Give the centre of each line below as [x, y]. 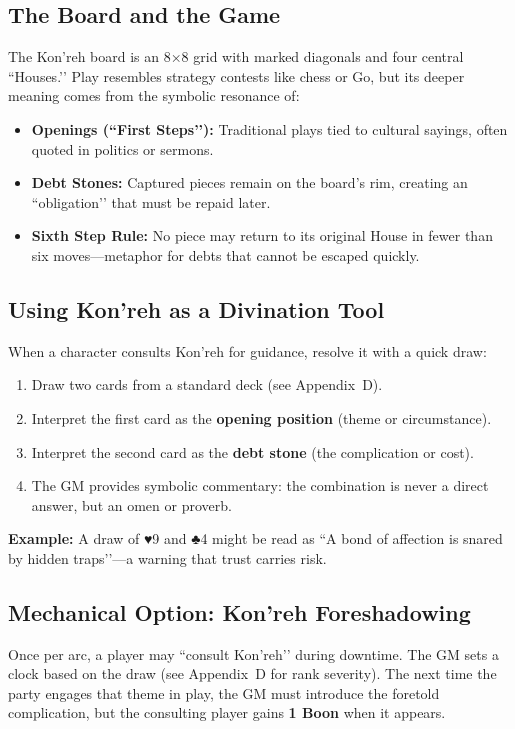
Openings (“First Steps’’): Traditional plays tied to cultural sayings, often [269, 128]
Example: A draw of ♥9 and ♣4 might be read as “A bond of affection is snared [255, 538]
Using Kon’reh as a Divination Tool [196, 308]
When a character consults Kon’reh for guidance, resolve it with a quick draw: [247, 350]
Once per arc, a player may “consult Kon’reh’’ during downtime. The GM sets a [253, 653]
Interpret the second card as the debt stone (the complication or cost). [252, 451]
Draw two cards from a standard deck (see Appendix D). [207, 384]
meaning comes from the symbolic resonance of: [154, 95]
